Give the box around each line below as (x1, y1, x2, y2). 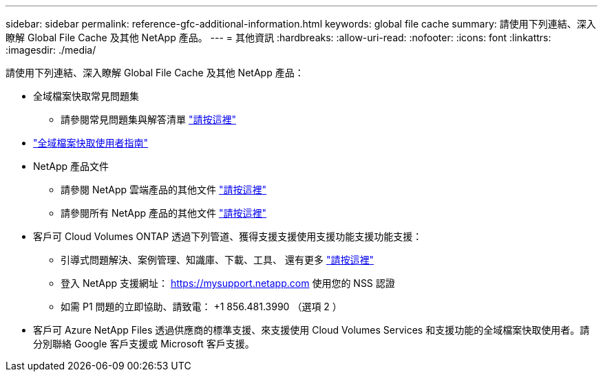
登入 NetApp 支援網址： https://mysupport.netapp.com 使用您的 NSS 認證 (61, 277, 395, 289)
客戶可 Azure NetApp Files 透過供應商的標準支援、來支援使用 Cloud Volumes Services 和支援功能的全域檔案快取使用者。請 (33, 324, 590, 336)
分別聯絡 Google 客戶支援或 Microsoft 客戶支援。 (33, 338, 255, 349)
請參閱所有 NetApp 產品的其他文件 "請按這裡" (61, 207, 266, 219)
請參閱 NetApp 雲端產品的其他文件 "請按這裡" (61, 184, 266, 195)
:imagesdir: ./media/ (6, 44, 96, 56)
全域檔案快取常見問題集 (33, 90, 139, 102)
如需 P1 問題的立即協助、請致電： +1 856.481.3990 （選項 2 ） (61, 301, 342, 312)
